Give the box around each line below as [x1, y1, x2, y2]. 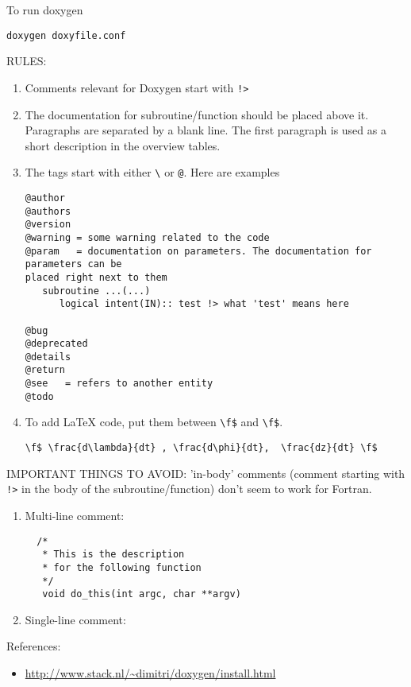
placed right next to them [25, 271, 167, 283]
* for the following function [42, 561, 202, 573]
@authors [25, 205, 71, 217]
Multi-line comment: [25, 507, 125, 523]
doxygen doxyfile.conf [6, 29, 126, 41]
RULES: [6, 52, 47, 69]
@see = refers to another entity [25, 378, 213, 390]
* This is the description [42, 549, 185, 561]
